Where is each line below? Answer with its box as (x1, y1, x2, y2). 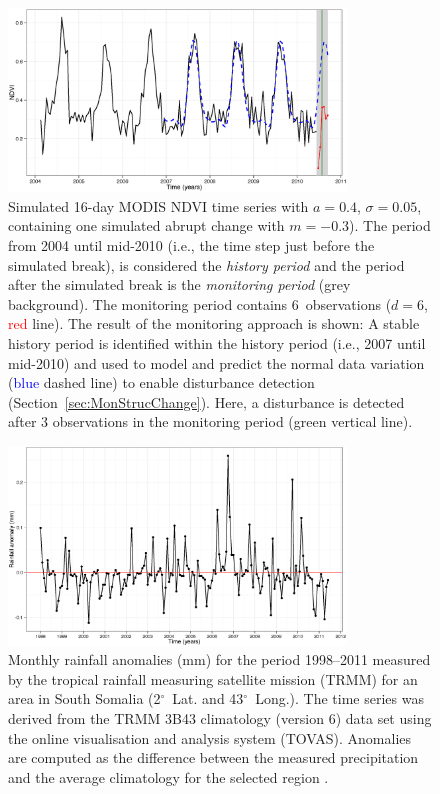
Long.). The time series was (255, 688, 424, 709)
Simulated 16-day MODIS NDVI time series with (8, 195, 309, 216)
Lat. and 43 (172, 688, 244, 709)
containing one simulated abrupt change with (8, 215, 285, 236)
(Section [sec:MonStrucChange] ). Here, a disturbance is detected (8, 391, 405, 412)
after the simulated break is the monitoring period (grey (8, 274, 351, 295)
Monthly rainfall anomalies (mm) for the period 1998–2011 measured (8, 649, 431, 670)
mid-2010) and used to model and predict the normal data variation (8, 352, 425, 373)
